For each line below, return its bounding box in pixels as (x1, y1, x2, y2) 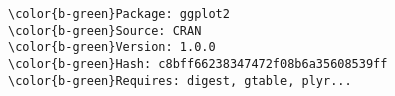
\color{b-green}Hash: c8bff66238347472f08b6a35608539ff (8, 56, 388, 71)
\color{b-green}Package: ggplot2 (8, 7, 230, 21)
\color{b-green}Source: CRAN (8, 23, 202, 38)
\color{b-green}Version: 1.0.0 (8, 40, 216, 55)
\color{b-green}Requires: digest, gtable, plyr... (8, 73, 352, 88)
